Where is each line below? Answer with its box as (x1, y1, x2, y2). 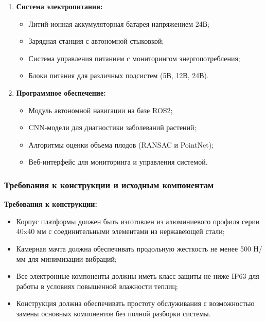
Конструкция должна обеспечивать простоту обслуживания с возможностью (16, 298, 255, 309)
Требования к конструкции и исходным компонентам (4, 178, 214, 191)
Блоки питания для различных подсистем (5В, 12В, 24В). (28, 70, 209, 81)
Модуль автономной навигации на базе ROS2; (28, 104, 173, 115)
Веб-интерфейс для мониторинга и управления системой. (28, 156, 208, 167)
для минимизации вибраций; (28, 253, 117, 264)
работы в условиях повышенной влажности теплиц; (16, 280, 178, 291)
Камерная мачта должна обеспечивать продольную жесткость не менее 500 (16, 243, 251, 254)
